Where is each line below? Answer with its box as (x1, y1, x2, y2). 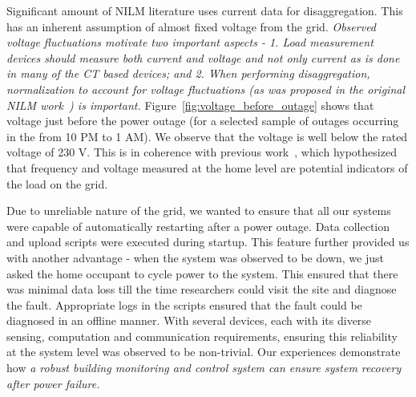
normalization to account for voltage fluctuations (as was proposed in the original (6, 80, 406, 97)
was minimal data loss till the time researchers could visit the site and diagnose (6, 281, 397, 298)
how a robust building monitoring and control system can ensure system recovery (6, 359, 402, 376)
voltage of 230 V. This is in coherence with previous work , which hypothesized (6, 144, 397, 160)
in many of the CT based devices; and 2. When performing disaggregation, (6, 65, 370, 82)
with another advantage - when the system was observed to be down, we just (6, 249, 384, 265)
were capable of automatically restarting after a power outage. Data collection (6, 217, 390, 234)
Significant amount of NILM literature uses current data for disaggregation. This (6, 2, 403, 18)
